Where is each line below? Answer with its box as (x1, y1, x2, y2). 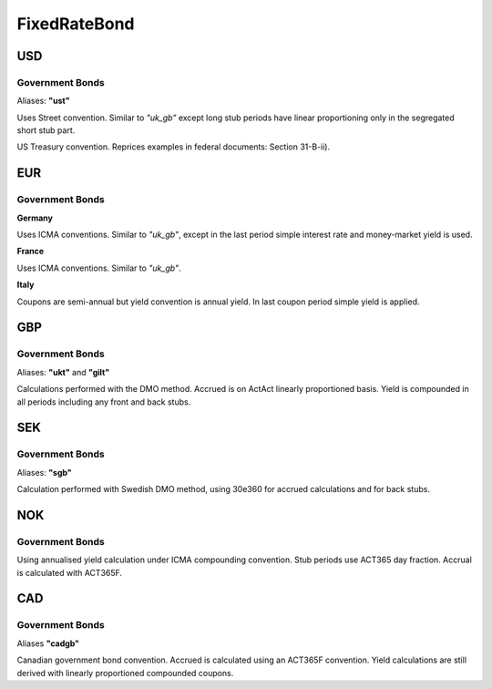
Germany (16, 212, 54, 223)
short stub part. (16, 125, 76, 136)
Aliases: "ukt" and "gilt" (16, 366, 110, 377)
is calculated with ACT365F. (16, 567, 123, 578)
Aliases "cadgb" (16, 638, 80, 649)
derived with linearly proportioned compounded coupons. (16, 667, 234, 678)
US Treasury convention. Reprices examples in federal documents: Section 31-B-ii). (16, 141, 331, 152)
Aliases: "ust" (16, 96, 70, 107)
